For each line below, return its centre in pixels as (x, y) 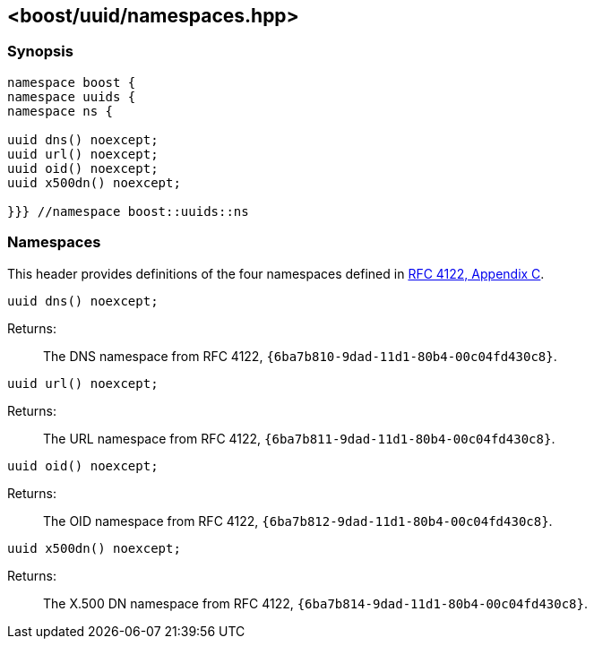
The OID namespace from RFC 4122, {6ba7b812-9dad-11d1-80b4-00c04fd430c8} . (298, 521)
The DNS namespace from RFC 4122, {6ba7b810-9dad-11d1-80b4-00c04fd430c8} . (300, 356)
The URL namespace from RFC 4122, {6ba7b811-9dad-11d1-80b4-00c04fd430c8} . (299, 438)
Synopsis (40, 52)
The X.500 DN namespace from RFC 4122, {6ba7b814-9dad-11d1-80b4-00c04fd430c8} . (316, 603)
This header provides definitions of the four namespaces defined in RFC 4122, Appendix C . (276, 273)
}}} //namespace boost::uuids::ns (128, 211)
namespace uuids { (72, 96)
